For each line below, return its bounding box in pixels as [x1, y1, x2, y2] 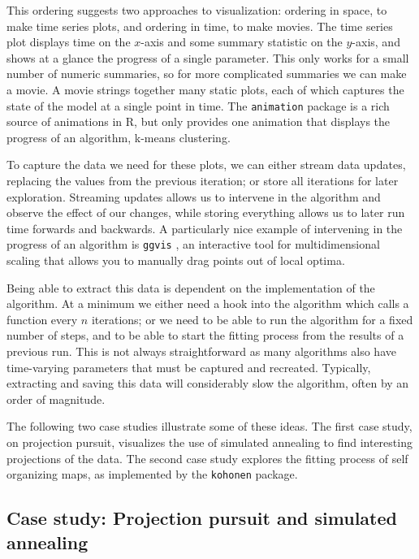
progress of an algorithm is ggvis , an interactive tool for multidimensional [6, 236, 380, 253]
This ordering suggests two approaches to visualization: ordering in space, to [6, 2, 387, 18]
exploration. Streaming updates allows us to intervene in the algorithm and [6, 188, 381, 205]
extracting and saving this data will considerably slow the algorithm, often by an [6, 375, 409, 392]
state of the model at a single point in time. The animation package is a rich [6, 97, 390, 114]
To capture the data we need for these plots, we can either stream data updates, [6, 156, 406, 173]
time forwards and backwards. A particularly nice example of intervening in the [6, 219, 403, 236]
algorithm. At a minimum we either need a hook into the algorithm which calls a [6, 295, 409, 312]
